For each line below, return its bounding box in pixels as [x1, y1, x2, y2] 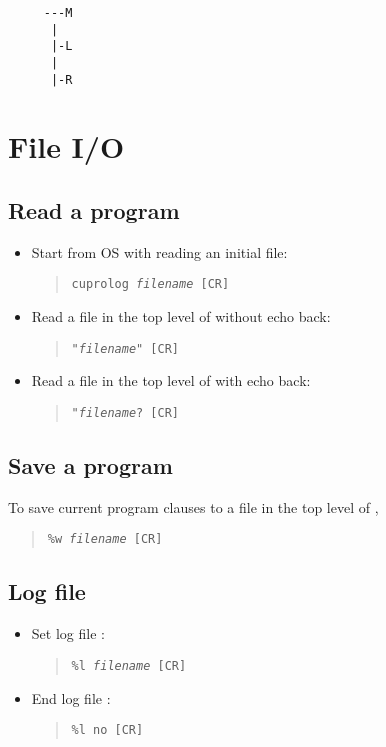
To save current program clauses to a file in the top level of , [8, 496, 379, 517]
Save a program [8, 450, 173, 480]
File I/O [8, 126, 125, 167]
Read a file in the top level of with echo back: [31, 370, 311, 391]
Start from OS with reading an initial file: [31, 241, 288, 262]
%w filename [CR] [47, 532, 163, 547]
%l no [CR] [71, 723, 144, 738]
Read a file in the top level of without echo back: [31, 306, 331, 327]
